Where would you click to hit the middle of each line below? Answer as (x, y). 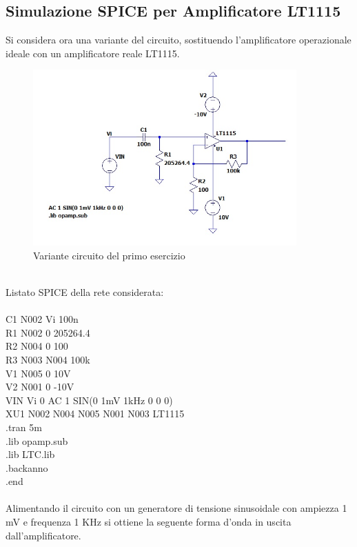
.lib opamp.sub (37, 440)
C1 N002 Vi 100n (42, 319)
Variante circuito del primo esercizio (109, 255)
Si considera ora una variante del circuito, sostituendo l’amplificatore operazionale (178, 40)
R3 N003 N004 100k (48, 359)
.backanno (27, 467)
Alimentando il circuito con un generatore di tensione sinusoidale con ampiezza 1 (176, 508)
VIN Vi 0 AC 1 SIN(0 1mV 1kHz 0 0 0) (89, 400)
